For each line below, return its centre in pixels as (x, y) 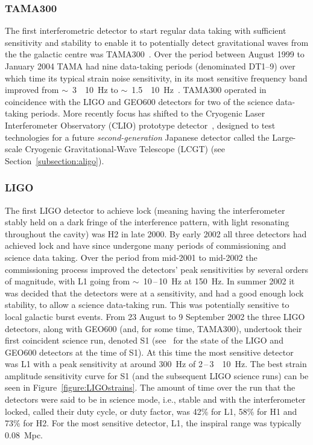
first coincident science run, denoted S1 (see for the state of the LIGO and (144, 340)
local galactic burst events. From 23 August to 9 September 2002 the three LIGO (155, 316)
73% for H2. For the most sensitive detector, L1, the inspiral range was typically (153, 423)
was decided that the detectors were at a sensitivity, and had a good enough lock (154, 293)
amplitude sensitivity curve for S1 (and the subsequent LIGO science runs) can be (157, 375)
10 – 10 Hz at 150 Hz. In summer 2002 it (219, 281)
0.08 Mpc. (24, 434)
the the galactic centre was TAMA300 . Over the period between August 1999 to (155, 54)
